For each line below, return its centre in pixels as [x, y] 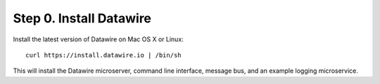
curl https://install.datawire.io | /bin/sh [104, 55]
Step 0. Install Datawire [82, 18]
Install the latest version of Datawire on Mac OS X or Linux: [99, 39]
